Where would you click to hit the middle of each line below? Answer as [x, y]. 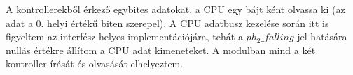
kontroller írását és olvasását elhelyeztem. [95, 64]
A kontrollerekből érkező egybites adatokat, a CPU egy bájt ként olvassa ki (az [175, 9]
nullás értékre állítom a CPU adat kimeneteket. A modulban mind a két [161, 50]
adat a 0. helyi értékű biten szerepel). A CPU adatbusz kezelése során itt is [167, 23]
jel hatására [322, 36]
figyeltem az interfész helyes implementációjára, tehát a [124, 36]
